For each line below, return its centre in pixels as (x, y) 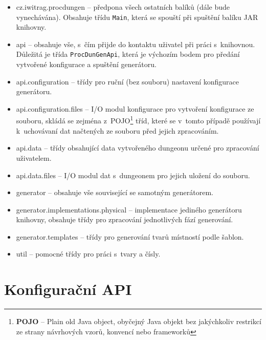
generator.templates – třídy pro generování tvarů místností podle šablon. (130, 236)
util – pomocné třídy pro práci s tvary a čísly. (88, 254)
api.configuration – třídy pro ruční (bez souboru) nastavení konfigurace (128, 81)
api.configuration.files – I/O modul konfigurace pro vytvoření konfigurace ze (135, 108)
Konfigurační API (68, 289)
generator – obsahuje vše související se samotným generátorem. (115, 192)
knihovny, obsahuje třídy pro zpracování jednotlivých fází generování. (125, 219)
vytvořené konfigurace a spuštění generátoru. (86, 64)
